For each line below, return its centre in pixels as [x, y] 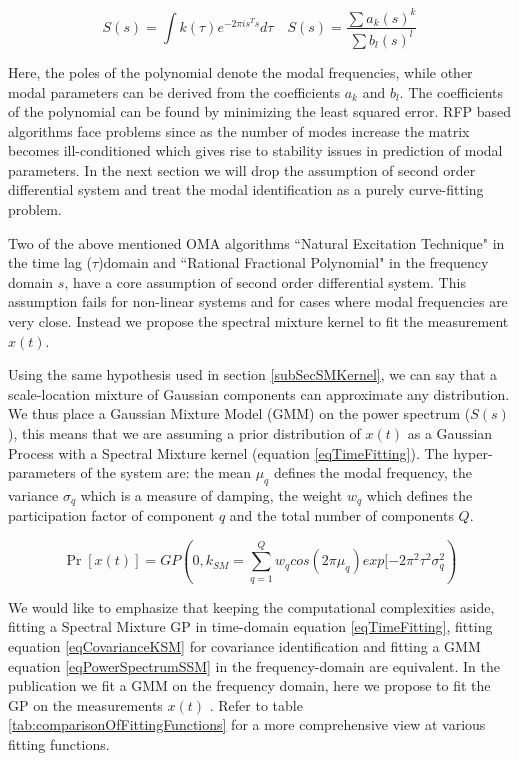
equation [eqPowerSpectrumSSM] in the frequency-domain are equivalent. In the [254, 665]
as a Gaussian [450, 433]
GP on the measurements [85, 704]
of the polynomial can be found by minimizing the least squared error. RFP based [260, 111]
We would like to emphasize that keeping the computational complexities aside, [251, 606]
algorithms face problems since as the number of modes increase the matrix [239, 130]
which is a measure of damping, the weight [211, 494]
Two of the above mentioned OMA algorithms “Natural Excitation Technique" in [256, 242]
